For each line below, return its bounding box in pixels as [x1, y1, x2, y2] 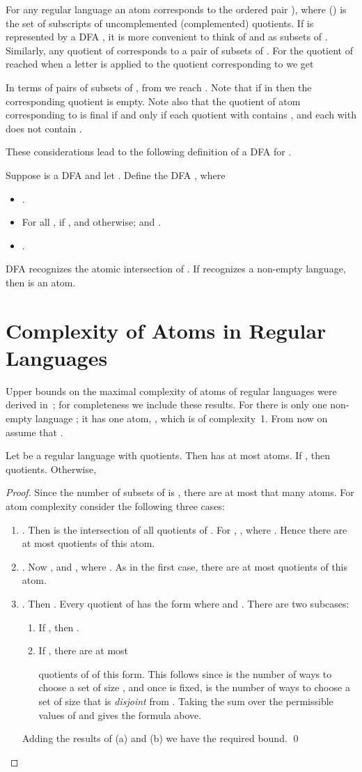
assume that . [6, 424, 63, 439]
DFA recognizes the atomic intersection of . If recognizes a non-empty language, [6, 261, 346, 276]
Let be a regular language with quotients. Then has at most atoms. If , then [6, 448, 331, 463]
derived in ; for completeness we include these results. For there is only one [6, 397, 327, 412]
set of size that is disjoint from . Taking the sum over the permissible [38, 693, 333, 708]
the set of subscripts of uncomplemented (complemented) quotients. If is [6, 15, 314, 30]
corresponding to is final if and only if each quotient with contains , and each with [6, 107, 356, 122]
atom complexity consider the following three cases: [6, 498, 225, 513]
